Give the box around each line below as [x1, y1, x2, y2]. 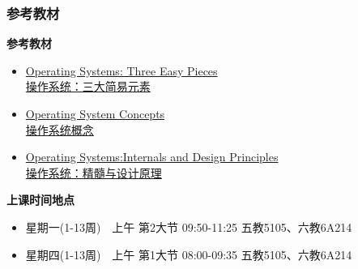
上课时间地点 [6, 191, 75, 208]
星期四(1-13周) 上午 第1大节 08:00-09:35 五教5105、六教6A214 [25, 246, 352, 263]
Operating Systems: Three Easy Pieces [25, 62, 218, 79]
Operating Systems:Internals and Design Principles [25, 148, 279, 165]
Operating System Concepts [25, 105, 165, 122]
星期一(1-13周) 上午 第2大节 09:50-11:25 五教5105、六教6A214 [25, 218, 352, 235]
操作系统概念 [25, 121, 94, 138]
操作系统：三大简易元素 [25, 78, 151, 95]
